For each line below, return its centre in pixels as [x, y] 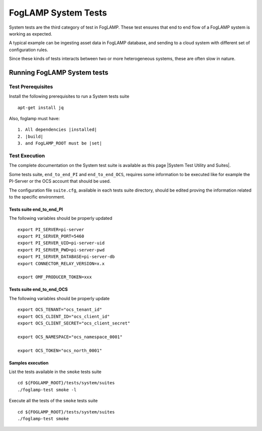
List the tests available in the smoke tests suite [55, 372]
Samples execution [29, 363]
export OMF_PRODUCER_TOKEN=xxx [55, 277]
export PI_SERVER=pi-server [51, 229]
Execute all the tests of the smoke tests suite [53, 401]
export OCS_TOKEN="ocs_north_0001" [60, 350]
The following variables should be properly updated [61, 218]
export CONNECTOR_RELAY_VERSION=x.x [61, 263]
